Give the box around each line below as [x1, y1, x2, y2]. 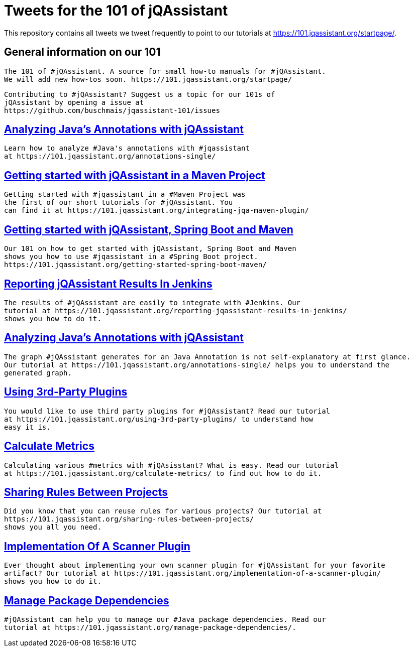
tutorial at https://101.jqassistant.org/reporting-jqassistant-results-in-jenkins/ [4, 306, 347, 315]
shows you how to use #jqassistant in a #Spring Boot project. [4, 252, 258, 261]
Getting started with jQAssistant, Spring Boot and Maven [4, 223, 293, 236]
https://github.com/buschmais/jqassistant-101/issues [4, 106, 220, 114]
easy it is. [4, 423, 51, 431]
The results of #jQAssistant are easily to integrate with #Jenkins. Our [4, 298, 301, 307]
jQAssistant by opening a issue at [4, 98, 144, 106]
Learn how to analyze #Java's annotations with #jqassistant [4, 144, 250, 153]
